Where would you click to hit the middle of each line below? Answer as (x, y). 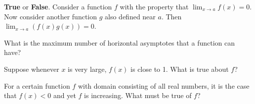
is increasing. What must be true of (138, 95)
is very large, (87, 69)
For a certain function (37, 85)
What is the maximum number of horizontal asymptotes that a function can (119, 42)
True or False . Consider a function (58, 6)
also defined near (130, 16)
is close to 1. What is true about (180, 69)
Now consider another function (51, 16)
